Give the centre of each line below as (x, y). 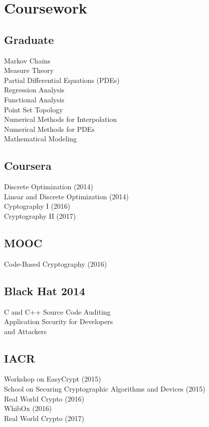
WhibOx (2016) (28, 408)
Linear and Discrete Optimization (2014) (66, 196)
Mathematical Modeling (40, 139)
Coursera (28, 166)
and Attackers (25, 331)
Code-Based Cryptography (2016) (56, 263)
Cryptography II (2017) (40, 215)
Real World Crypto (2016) (44, 398)
